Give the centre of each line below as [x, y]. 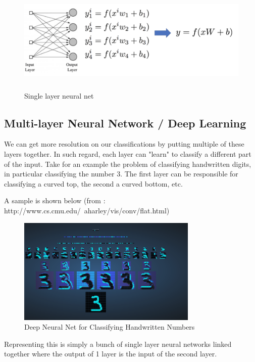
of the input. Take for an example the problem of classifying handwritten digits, [128, 164]
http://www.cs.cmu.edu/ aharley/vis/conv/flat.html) [87, 210]
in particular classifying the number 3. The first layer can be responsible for [121, 174]
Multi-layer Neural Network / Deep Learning [125, 123]
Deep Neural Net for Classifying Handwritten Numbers [110, 327]
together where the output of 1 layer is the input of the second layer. [111, 354]
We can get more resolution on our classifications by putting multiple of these [124, 144]
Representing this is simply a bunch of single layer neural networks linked [118, 344]
